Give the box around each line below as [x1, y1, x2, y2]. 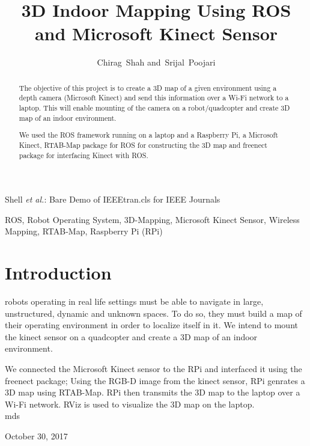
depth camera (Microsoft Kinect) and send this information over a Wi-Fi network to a [19, 93, 289, 103]
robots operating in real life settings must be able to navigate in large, [5, 295, 264, 308]
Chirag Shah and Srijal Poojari [97, 56, 216, 69]
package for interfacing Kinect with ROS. [19, 150, 148, 160]
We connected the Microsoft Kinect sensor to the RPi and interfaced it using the [5, 362, 302, 375]
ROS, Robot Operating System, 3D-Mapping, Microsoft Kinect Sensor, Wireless [5, 213, 300, 225]
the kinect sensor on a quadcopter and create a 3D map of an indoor [5, 330, 258, 343]
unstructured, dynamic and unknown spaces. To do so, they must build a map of [5, 307, 302, 319]
